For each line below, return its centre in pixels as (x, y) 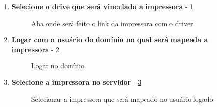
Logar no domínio (58, 66)
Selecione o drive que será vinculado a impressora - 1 (102, 6)
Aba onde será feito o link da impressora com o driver (112, 23)
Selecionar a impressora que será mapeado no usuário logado (122, 98)
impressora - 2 (35, 49)
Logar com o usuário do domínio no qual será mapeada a (110, 40)
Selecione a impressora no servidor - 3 (76, 82)
